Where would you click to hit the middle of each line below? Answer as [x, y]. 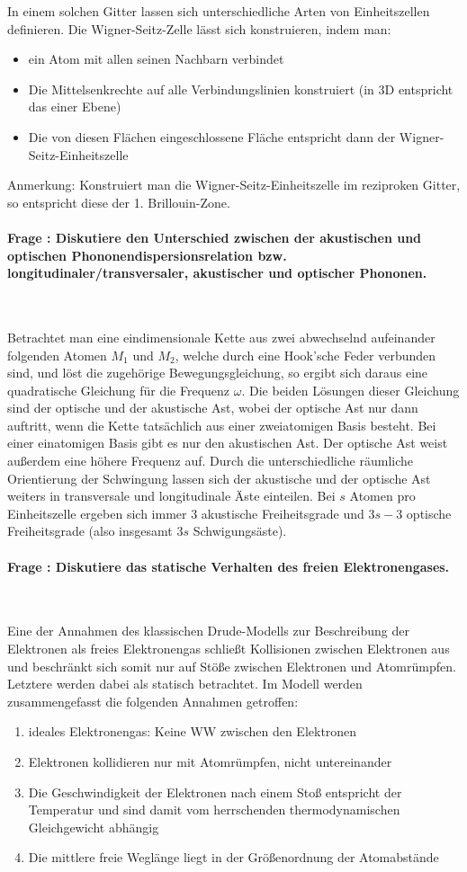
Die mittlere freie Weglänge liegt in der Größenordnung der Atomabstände [233, 857]
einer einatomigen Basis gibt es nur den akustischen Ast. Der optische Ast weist [228, 443]
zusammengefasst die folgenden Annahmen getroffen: [153, 701]
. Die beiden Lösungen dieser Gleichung [350, 390]
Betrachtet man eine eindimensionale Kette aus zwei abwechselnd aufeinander [221, 337]
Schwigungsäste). [240, 531]
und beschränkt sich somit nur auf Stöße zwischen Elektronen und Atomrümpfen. [232, 666]
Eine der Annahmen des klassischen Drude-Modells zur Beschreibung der [208, 631]
